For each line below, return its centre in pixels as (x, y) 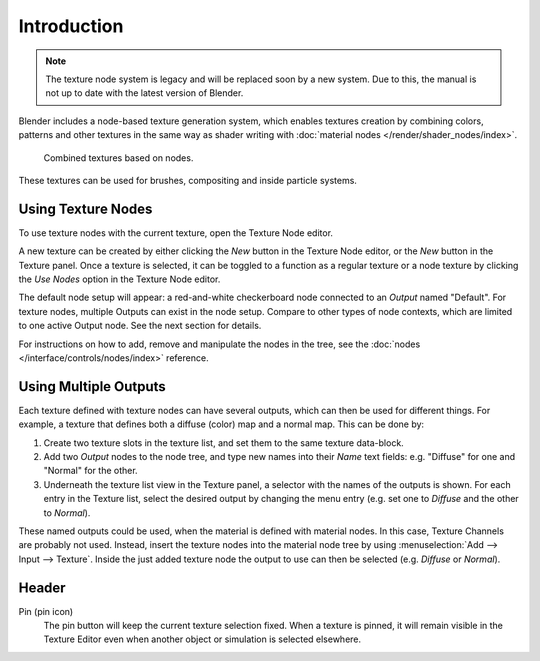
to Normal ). (67, 512)
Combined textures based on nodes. (118, 157)
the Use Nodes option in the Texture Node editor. (119, 279)
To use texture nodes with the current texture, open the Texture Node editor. (176, 232)
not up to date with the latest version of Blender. (144, 93)
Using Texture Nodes (85, 208)
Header (42, 587)
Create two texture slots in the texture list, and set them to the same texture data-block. (223, 442)
